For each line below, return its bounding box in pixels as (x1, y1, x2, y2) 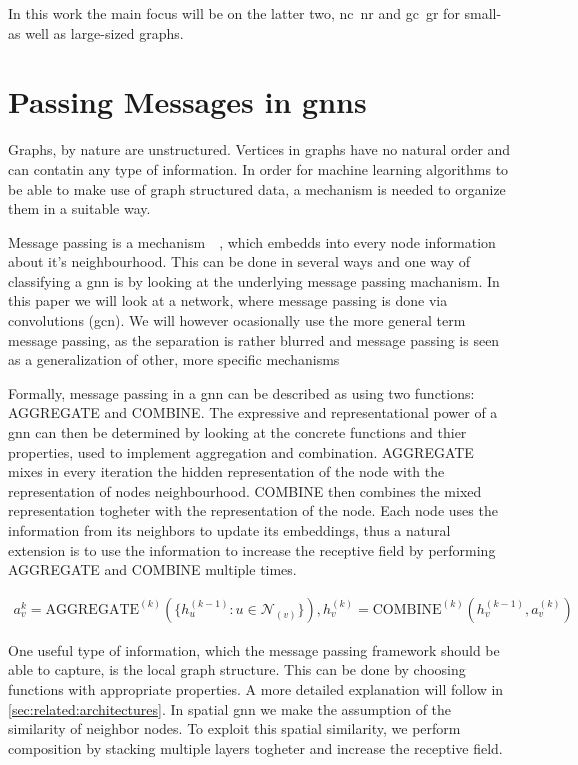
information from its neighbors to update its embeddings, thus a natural (8, 520, 451, 540)
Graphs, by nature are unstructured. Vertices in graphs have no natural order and (8, 139, 511, 160)
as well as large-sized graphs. (8, 22, 184, 43)
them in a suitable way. (8, 198, 151, 219)
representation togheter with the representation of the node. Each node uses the (8, 500, 498, 521)
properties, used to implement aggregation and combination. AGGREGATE (8, 441, 474, 462)
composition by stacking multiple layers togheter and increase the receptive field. (8, 737, 503, 758)
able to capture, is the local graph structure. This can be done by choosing (8, 659, 466, 680)
